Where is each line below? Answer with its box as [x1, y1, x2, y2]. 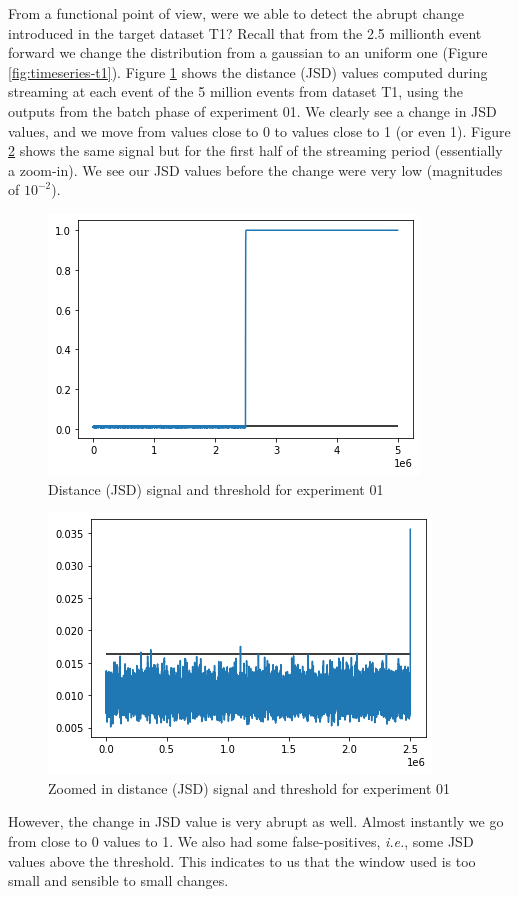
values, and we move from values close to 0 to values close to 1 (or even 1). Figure [8, 120, 511, 141]
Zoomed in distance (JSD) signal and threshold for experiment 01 [48, 777, 451, 798]
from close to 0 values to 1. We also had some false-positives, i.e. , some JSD [8, 830, 474, 851]
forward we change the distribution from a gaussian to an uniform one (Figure [8, 42, 488, 63]
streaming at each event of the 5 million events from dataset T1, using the [8, 81, 463, 102]
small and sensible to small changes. [8, 870, 229, 891]
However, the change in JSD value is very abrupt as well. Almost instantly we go [8, 811, 504, 832]
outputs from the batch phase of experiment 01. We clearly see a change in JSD [8, 100, 497, 121]
